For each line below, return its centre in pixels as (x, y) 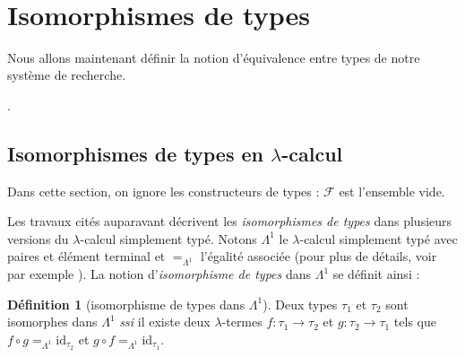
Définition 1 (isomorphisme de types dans (126, 304)
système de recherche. (67, 75)
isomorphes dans (52, 322)
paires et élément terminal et (86, 256)
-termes (242, 322)
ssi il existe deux (165, 322)
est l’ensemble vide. (392, 191)
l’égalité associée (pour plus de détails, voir (319, 256)
